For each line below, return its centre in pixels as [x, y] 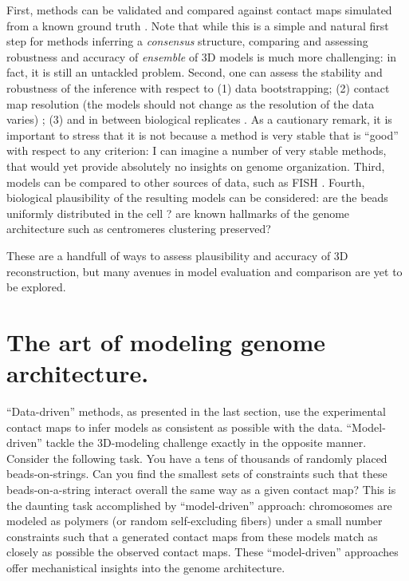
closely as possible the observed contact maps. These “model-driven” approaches [203, 552]
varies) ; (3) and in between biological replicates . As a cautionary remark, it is [199, 119]
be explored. [36, 287]
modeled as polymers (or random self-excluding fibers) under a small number [195, 521]
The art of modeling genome [166, 341]
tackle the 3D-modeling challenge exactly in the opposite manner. [206, 443]
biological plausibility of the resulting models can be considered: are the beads [197, 198]
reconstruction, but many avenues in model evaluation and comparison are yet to [204, 271]
